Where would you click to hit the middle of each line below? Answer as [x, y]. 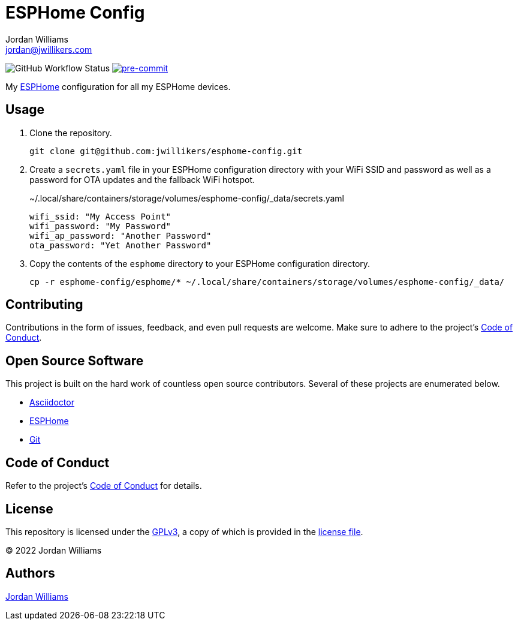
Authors [30, 573]
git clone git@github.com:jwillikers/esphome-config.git [166, 151]
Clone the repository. [71, 133]
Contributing [44, 305]
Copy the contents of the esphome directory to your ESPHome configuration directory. [200, 263]
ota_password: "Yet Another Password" [121, 245]
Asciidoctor [52, 402]
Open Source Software [75, 360]
